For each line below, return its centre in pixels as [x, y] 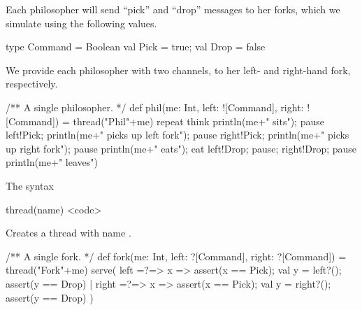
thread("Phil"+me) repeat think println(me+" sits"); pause [198, 121]
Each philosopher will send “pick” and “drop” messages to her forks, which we [173, 9]
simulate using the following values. [81, 23]
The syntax [30, 185]
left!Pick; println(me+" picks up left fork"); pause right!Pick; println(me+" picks [178, 135]
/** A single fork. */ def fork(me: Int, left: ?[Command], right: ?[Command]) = [176, 256]
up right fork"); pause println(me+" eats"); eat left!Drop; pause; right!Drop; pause [181, 148]
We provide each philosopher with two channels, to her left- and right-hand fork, [178, 70]
